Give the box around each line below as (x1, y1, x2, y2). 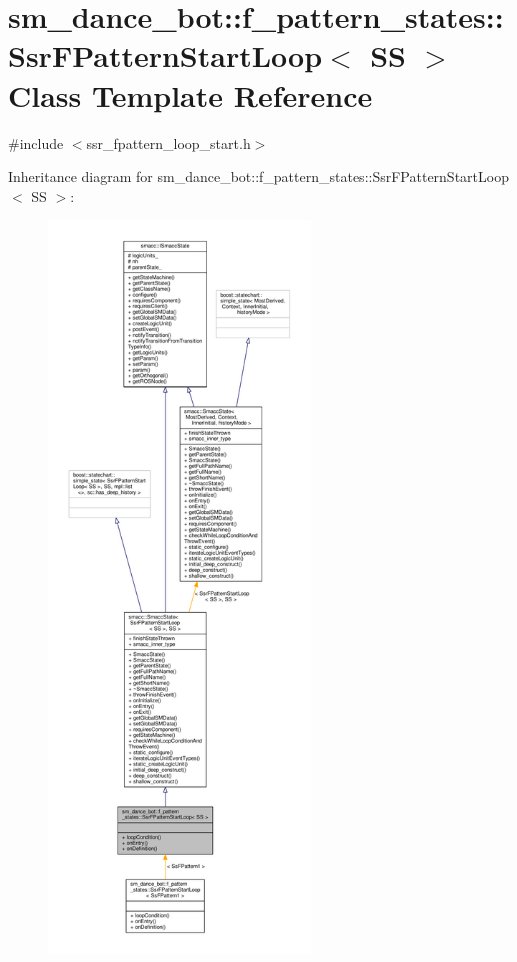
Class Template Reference (8, 74, 373, 115)
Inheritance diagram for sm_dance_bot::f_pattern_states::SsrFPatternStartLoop (8, 166, 509, 187)
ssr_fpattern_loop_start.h (86, 132, 251, 153)
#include (8, 132, 64, 153)
